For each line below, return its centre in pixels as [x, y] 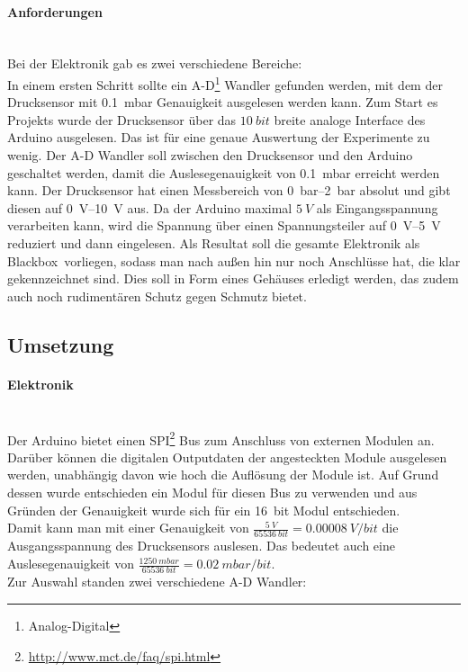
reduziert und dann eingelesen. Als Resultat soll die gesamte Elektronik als [214, 242]
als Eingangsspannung [377, 207]
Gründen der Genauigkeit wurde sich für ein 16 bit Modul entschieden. [204, 510]
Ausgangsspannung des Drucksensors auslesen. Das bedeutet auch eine [201, 546]
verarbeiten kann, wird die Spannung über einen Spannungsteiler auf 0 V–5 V [224, 225]
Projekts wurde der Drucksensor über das [122, 119]
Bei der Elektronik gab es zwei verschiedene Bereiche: [155, 63]
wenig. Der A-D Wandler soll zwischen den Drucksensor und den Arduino [210, 155]
